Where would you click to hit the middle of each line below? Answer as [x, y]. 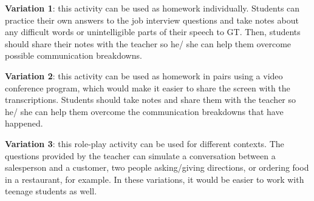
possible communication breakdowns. [73, 55]
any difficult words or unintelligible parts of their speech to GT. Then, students [153, 32]
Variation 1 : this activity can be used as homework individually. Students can [152, 8]
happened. [24, 123]
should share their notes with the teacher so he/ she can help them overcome [148, 43]
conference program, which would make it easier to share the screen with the [148, 87]
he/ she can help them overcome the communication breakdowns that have [144, 111]
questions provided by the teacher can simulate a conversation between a [140, 155]
